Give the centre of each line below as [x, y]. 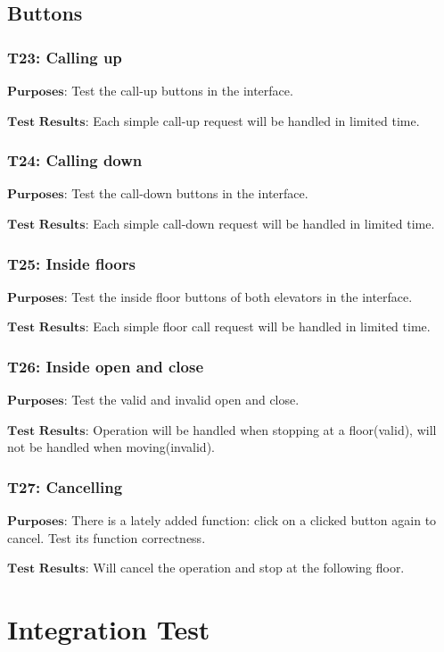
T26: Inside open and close [106, 366]
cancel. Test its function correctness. [107, 537]
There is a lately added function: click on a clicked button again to [254, 520]
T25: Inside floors [71, 263]
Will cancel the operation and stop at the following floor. [249, 568]
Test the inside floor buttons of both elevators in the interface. [242, 296]
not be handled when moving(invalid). [111, 447]
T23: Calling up [65, 57]
